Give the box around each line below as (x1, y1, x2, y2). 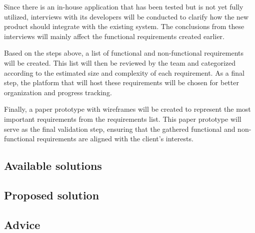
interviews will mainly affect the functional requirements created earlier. (4, 31, 224, 41)
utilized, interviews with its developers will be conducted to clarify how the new (4, 11, 249, 22)
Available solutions (4, 158, 102, 173)
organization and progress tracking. (4, 87, 112, 97)
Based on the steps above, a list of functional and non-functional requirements (4, 48, 244, 58)
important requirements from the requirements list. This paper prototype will (4, 113, 241, 124)
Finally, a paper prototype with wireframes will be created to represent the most (4, 104, 251, 114)
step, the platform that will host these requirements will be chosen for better (4, 77, 239, 88)
